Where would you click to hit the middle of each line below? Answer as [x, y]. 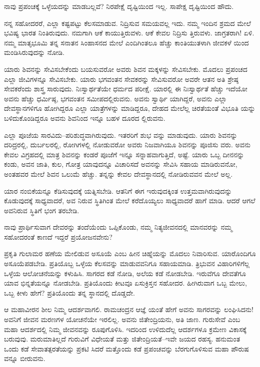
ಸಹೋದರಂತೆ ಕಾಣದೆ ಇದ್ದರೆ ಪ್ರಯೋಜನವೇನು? [58, 236]
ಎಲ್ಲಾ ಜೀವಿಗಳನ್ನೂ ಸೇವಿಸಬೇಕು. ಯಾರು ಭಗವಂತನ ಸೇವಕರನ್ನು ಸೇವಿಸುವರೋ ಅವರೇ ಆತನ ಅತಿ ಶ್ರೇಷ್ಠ [121, 79]
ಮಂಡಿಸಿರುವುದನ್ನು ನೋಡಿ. [34, 52]
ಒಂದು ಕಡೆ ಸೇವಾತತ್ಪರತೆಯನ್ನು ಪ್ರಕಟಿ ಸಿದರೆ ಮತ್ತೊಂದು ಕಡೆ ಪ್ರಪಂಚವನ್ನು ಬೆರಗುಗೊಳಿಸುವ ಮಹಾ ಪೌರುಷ [126, 348]
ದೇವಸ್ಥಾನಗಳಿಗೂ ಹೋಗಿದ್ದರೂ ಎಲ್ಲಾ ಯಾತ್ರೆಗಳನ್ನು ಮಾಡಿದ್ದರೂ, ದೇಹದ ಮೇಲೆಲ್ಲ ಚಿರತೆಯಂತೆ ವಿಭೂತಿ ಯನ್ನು [130, 108]
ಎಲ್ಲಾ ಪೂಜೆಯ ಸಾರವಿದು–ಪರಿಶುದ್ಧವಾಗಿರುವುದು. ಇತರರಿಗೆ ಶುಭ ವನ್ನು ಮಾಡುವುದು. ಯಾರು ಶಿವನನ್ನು [121, 135]
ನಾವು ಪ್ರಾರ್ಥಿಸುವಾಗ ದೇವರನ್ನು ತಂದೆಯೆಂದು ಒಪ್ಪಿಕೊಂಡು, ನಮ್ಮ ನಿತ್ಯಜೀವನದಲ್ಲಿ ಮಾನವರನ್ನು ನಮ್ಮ [118, 227]
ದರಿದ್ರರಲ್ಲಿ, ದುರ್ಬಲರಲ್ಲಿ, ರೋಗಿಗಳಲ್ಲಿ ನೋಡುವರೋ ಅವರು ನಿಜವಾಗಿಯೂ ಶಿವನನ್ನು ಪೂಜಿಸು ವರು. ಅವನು [127, 145]
